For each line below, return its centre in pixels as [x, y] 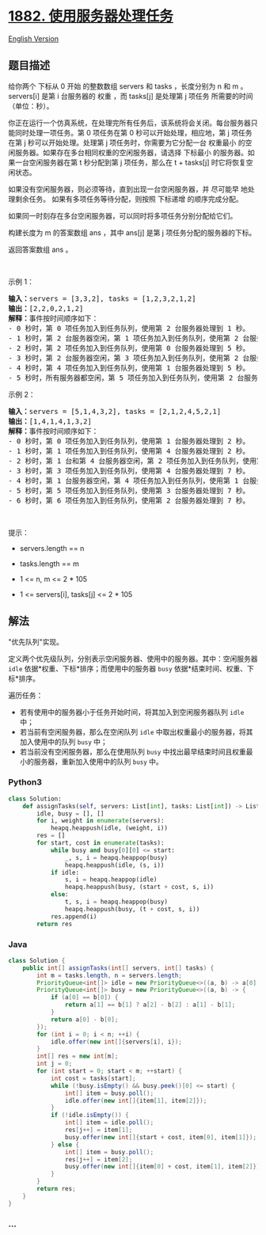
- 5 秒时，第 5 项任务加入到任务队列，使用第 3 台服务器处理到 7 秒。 [129, 490]
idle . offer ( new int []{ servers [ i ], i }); [116, 1042]
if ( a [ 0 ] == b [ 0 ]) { [84, 997]
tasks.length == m [49, 564]
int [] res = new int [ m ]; [78, 1056]
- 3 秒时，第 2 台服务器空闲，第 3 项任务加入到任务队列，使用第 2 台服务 [136, 358]
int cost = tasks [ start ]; [93, 1078]
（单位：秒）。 [31, 106]
